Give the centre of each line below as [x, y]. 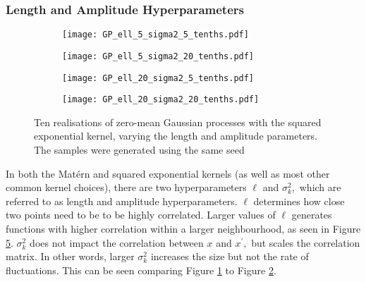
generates [312, 215]
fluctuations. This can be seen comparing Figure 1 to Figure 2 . [141, 270]
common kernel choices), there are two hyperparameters [126, 187]
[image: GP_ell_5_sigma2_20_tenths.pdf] [158, 56]
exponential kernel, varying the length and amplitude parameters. [176, 136]
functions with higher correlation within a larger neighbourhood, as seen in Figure [183, 228]
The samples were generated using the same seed [139, 150]
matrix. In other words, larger [70, 256]
